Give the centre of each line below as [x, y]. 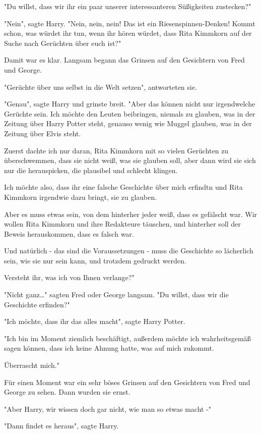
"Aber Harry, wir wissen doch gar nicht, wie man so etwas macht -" [108, 409]
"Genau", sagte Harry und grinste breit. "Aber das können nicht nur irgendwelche [130, 104]
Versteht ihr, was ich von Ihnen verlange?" [69, 277]
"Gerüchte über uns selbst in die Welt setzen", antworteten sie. [101, 87]
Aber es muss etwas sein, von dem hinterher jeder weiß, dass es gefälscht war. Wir [131, 214]
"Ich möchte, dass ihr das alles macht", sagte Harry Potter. [95, 321]
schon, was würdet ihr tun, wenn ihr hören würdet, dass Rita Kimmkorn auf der [128, 33]
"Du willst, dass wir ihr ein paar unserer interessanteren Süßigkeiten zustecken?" [128, 6]
